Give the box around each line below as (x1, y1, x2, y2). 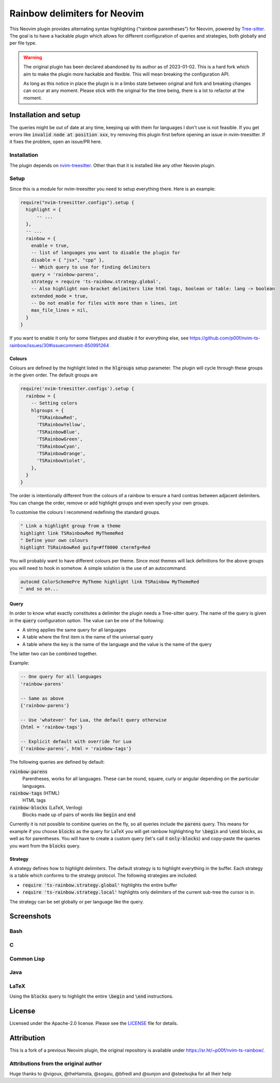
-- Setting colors (31, 400, 78, 406)
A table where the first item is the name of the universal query (22, 634, 154, 640)
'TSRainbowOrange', (36, 450, 86, 456)
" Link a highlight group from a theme (20, 523, 121, 529)
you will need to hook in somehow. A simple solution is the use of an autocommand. (9, 565, 187, 571)
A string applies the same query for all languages (22, 626, 126, 633)
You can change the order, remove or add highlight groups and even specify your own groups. (9, 499, 210, 506)
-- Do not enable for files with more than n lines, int (31, 300, 178, 306)
